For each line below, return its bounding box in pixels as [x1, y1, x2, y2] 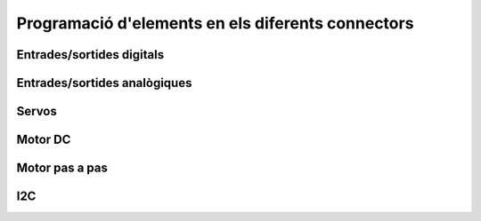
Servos [16, 104, 57, 119]
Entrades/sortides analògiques [16, 75, 192, 91]
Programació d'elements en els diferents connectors [16, 13, 414, 33]
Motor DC [16, 132, 71, 147]
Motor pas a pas [16, 161, 109, 176]
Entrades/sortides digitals [16, 47, 165, 62]
